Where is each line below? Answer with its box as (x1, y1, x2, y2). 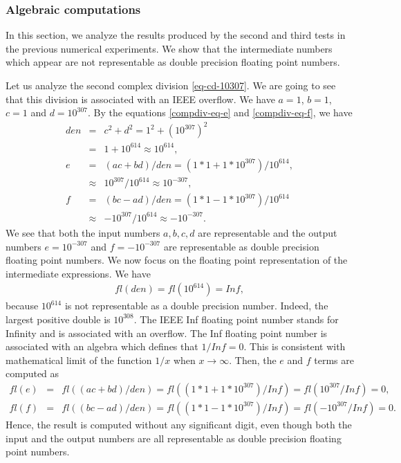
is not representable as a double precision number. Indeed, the (64, 298, 328, 313)
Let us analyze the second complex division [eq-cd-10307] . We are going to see (6, 78, 336, 92)
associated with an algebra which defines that (6, 339, 198, 354)
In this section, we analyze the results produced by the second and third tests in (6, 28, 346, 42)
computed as (6, 366, 59, 381)
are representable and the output (198, 225, 337, 239)
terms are (314, 352, 354, 367)
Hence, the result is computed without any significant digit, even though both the (6, 417, 352, 431)
